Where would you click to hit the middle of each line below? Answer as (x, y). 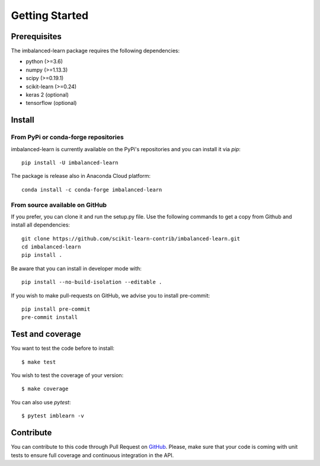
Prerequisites (36, 36)
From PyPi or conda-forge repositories (67, 138)
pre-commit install (50, 317)
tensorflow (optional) (51, 103)
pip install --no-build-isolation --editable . (92, 282)
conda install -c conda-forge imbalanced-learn (92, 189)
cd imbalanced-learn (51, 247)
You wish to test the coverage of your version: (67, 375)
